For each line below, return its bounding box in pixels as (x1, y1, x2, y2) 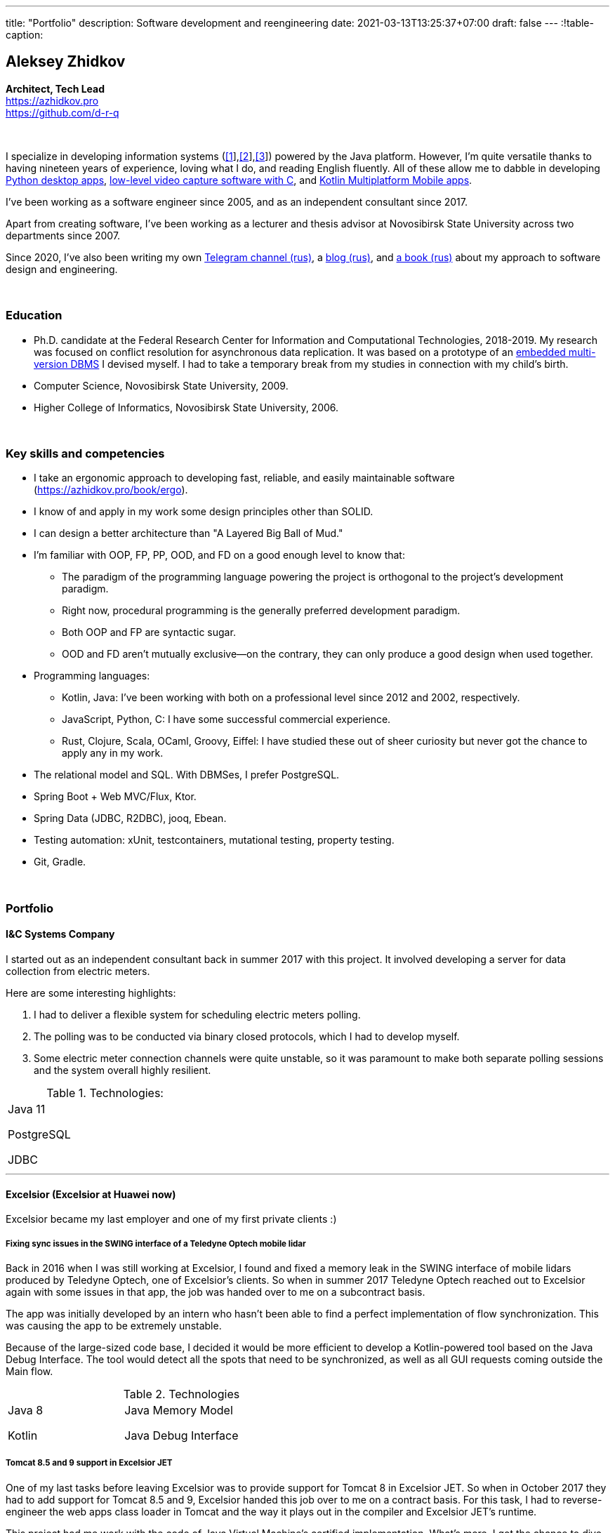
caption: (6, 29, 44, 41)
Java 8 (8, 1402, 44, 1417)
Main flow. (6, 1365, 53, 1377)
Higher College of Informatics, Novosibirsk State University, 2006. (34, 401, 339, 413)
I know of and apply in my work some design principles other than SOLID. (34, 505, 373, 518)
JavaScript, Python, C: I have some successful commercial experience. (62, 713, 391, 726)
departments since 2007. (6, 229, 121, 241)
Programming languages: (34, 670, 150, 682)
